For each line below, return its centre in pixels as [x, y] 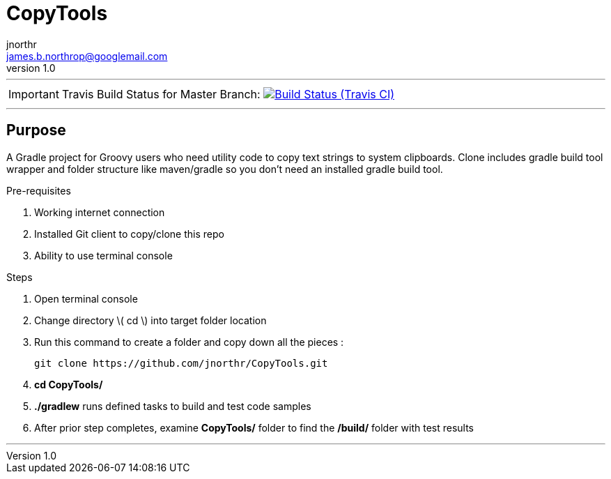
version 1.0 [31, 68]
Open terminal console [86, 298]
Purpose [36, 130]
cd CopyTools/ [69, 384]
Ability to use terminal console [103, 255]
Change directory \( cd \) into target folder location [150, 320]
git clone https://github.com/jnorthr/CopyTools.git [181, 363]
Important [34, 94]
